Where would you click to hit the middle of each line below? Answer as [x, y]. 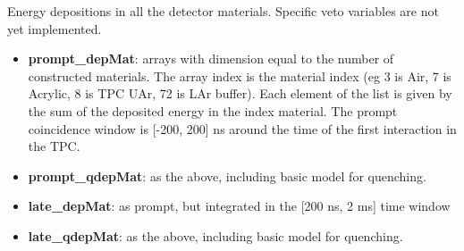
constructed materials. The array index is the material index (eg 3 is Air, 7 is [240, 75]
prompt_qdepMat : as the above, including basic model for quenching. [227, 176]
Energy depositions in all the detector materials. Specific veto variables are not [223, 11]
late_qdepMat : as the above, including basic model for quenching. [215, 235]
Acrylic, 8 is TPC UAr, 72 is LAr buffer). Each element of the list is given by [240, 93]
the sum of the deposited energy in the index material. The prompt [213, 110]
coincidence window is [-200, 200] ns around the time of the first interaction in [242, 128]
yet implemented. [55, 28]
